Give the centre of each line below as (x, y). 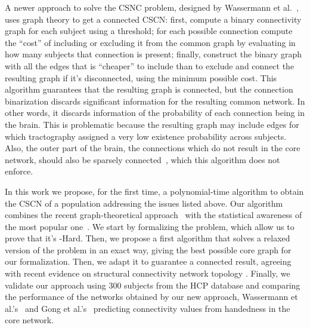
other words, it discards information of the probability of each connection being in (155, 113)
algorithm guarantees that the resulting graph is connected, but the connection (149, 89)
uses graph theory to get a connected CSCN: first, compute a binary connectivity (153, 19)
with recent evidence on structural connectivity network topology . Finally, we (148, 273)
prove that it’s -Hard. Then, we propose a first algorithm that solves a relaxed (148, 238)
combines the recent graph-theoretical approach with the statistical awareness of (154, 215)
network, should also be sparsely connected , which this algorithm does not (142, 159)
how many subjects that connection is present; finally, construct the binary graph (153, 54)
